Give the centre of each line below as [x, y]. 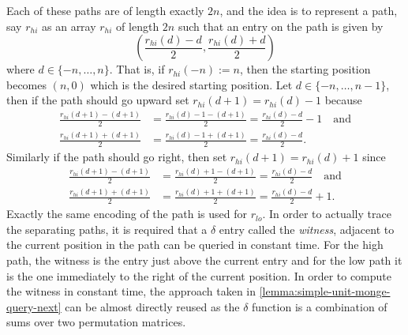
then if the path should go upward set [98, 100]
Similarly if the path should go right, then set [117, 157]
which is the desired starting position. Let [191, 84]
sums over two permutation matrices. [96, 322]
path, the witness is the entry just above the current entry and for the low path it [204, 260]
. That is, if [137, 69]
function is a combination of [320, 306]
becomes [27, 84]
